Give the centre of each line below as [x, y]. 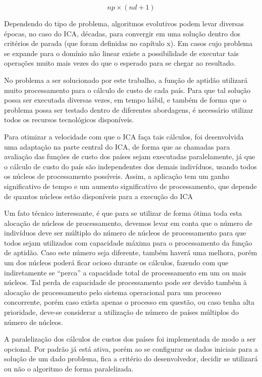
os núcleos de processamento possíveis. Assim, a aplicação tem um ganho [117, 176]
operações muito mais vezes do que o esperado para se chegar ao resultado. [120, 63]
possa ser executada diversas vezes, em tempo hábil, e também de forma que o [125, 100]
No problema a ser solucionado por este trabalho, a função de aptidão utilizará [126, 80]
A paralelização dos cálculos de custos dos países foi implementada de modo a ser [130, 339]
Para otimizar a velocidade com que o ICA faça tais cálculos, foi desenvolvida [124, 136]
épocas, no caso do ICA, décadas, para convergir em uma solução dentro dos [122, 33]
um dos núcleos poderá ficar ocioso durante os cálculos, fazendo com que [116, 263]
